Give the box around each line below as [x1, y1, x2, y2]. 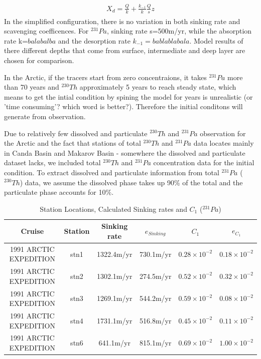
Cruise [21, 226, 44, 236]
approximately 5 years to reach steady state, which [79, 82, 236, 92]
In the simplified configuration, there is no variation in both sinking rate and [4, 16, 240, 26]
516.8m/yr [139, 315, 172, 325]
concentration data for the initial [153, 157, 254, 168]
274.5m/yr [139, 270, 172, 281]
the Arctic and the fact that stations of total [4, 138, 141, 148]
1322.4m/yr [96, 248, 133, 259]
